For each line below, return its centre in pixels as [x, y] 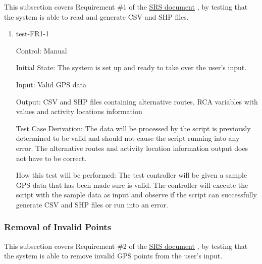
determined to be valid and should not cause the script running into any [128, 138]
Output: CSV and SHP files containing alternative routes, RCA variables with [137, 101]
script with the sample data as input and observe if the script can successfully [136, 195]
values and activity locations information [79, 111]
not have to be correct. [51, 158]
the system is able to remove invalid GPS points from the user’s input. [113, 256]
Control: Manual [41, 50]
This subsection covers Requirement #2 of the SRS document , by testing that [126, 246]
